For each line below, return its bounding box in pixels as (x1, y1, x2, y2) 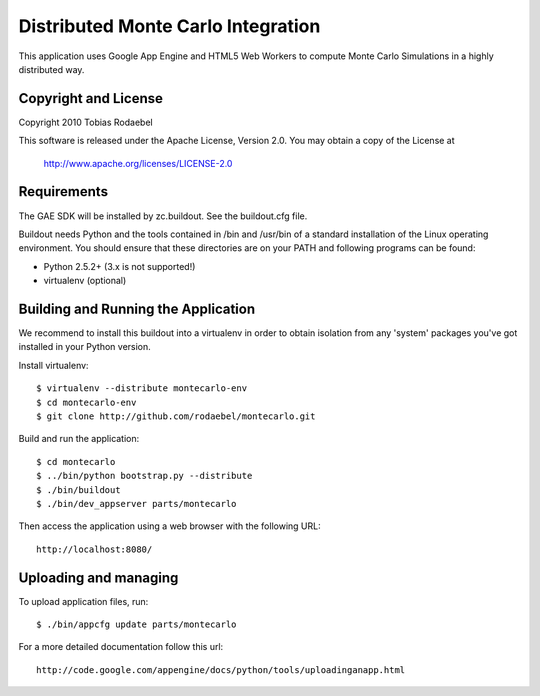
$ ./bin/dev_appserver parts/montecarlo (36, 498, 237, 509)
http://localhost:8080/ (36, 543, 153, 555)
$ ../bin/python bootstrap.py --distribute (36, 470, 253, 482)
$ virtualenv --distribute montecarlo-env (36, 383, 248, 394)
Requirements (18, 183, 109, 200)
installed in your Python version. (18, 341, 152, 353)
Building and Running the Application (18, 300, 256, 317)
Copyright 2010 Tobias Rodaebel (18, 116, 154, 128)
